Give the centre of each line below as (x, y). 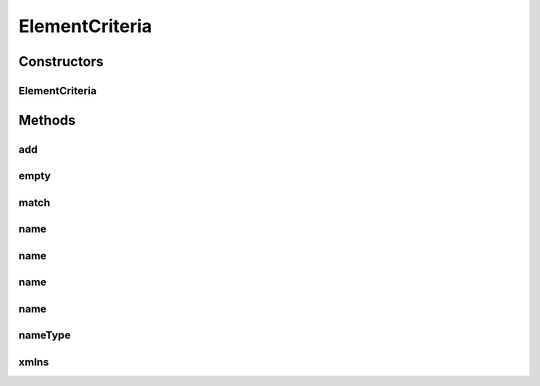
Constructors (61, 61)
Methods (47, 120)
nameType (44, 335)
